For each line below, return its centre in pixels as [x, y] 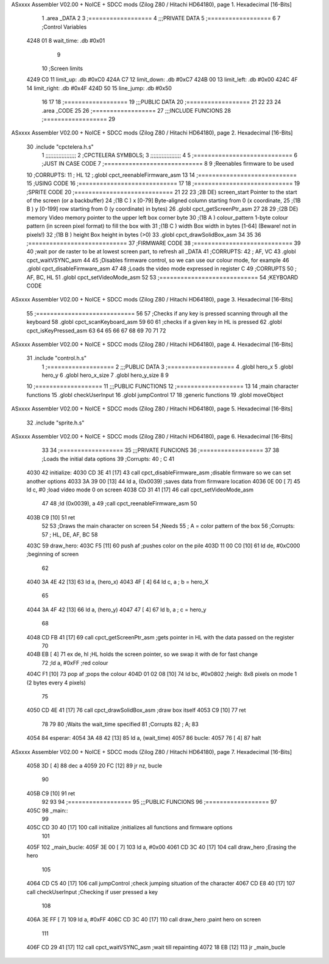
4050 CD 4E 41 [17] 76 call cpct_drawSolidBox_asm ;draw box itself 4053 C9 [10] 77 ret [136, 710]
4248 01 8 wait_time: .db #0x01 [66, 41]
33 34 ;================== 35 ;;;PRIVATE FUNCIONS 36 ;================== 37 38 [161, 450]
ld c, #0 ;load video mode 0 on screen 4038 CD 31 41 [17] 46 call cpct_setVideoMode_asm [140, 490]
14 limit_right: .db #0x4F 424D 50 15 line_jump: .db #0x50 [99, 88]
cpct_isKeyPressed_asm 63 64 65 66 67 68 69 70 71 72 [96, 330]
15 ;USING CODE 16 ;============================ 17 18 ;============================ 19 [163, 183]
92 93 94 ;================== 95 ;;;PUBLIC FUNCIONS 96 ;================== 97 [159, 802]
